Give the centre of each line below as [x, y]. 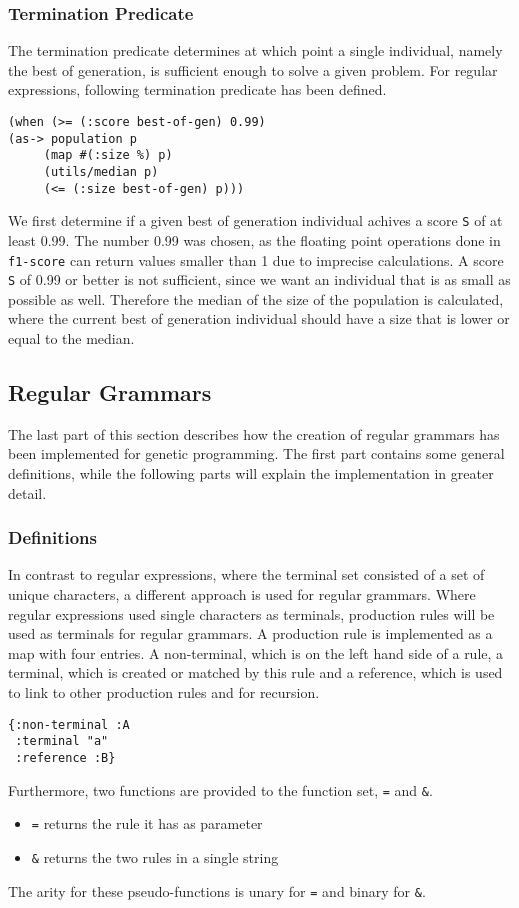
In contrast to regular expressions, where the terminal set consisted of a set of [246, 574]
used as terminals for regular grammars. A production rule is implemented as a [250, 633]
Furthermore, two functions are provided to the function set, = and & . [220, 789]
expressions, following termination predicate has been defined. [197, 89]
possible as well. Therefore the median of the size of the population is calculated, [256, 298]
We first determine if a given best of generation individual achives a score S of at [255, 220]
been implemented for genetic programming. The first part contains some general [256, 453]
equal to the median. [71, 338]
